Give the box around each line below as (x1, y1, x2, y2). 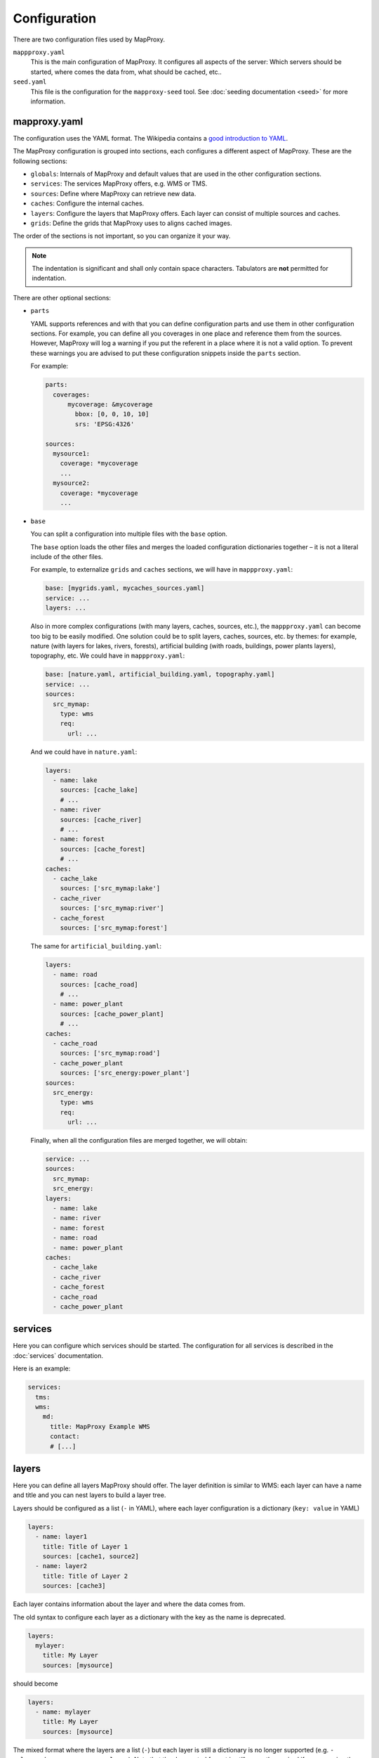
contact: (50, 1432, 80, 1441)
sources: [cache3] (42, 1582, 106, 1590)
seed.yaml (13, 78, 47, 86)
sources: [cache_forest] (60, 845, 146, 853)
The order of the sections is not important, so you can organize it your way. (13, 232, 231, 240)
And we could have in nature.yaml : (30, 748, 138, 756)
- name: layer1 (35, 1533, 88, 1541)
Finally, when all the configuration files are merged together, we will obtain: (30, 1136, 248, 1145)
